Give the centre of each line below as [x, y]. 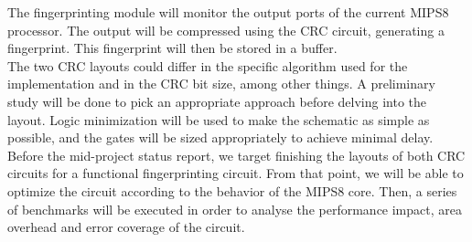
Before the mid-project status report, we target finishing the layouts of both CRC [236, 155]
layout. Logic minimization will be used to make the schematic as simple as [219, 119]
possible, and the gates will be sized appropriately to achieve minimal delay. [220, 137]
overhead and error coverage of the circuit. [126, 227]
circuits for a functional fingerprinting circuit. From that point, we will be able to [236, 173]
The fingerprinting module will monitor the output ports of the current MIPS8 [228, 12]
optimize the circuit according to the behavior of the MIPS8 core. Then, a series [232, 190]
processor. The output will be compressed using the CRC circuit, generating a [226, 30]
